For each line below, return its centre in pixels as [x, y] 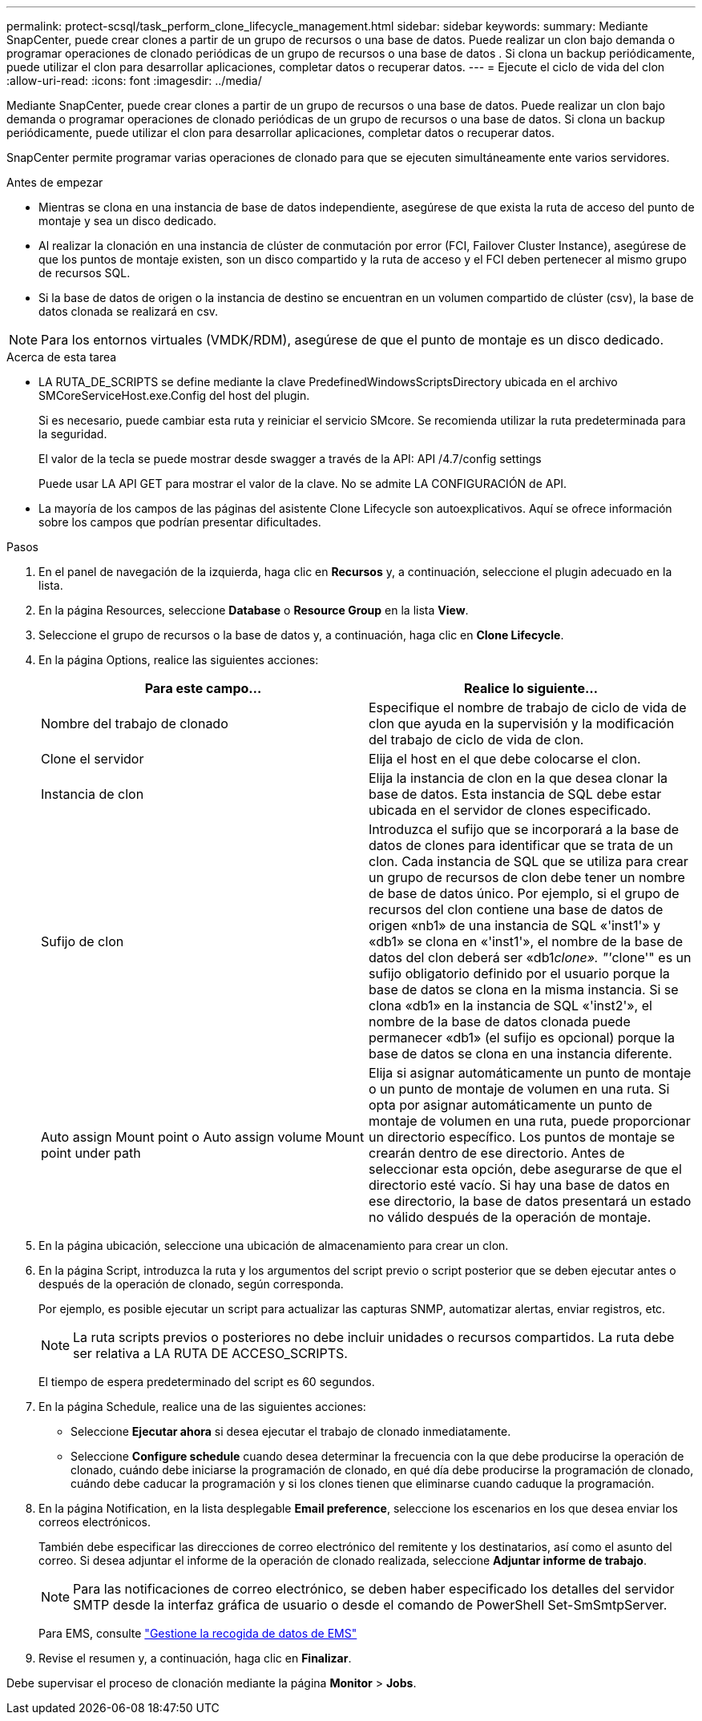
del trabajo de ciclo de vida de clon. [476, 740]
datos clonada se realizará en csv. [129, 311]
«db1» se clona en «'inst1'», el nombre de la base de [526, 941]
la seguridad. [73, 434]
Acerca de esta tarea [62, 357]
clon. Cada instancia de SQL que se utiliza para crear [529, 861]
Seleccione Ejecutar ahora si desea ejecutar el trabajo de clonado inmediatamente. [291, 1431]
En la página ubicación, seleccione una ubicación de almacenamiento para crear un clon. [274, 1245]
